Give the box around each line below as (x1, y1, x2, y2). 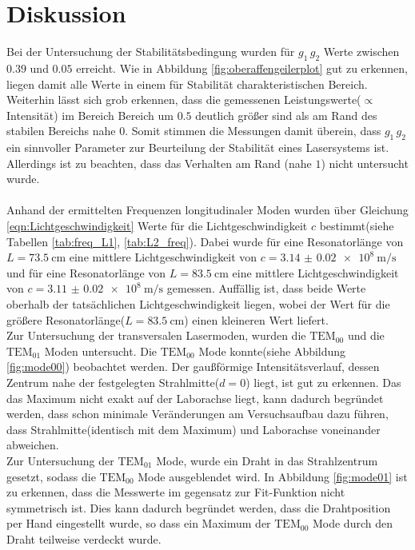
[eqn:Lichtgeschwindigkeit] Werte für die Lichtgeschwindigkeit (6, 217, 308, 234)
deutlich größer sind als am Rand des (195, 106, 377, 123)
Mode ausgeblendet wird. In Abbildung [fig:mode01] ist (138, 468, 408, 484)
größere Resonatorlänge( (6, 311, 126, 328)
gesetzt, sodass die (6, 468, 96, 484)
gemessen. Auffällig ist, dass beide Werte (166, 280, 366, 297)
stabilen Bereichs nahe (6, 122, 116, 139)
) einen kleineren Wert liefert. (184, 311, 329, 328)
